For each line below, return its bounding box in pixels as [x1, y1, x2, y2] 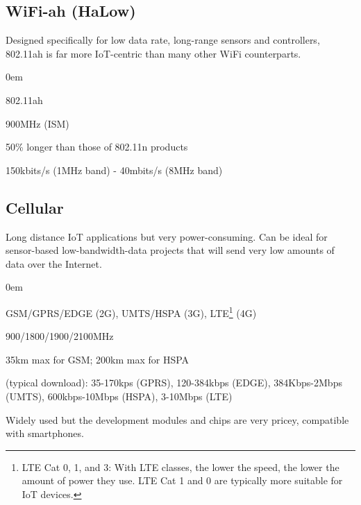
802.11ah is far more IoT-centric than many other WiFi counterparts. [6, 46, 301, 60]
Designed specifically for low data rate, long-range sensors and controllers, [6, 33, 320, 47]
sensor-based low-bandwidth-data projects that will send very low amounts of [6, 243, 335, 257]
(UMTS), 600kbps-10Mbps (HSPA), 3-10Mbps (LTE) [6, 388, 233, 403]
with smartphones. [6, 426, 84, 440]
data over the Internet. [6, 256, 102, 271]
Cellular [6, 196, 64, 218]
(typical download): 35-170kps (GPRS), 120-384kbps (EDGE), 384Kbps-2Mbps [6, 375, 342, 390]
